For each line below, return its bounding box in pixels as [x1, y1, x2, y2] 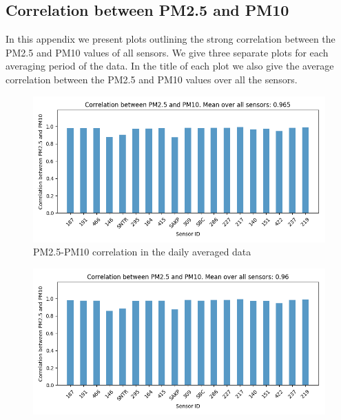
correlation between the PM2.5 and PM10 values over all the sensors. [6, 72, 298, 86]
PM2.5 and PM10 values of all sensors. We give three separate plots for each [6, 45, 329, 59]
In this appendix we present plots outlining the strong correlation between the [6, 32, 335, 46]
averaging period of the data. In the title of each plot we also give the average [6, 59, 334, 73]
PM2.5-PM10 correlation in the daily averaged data [33, 244, 251, 259]
